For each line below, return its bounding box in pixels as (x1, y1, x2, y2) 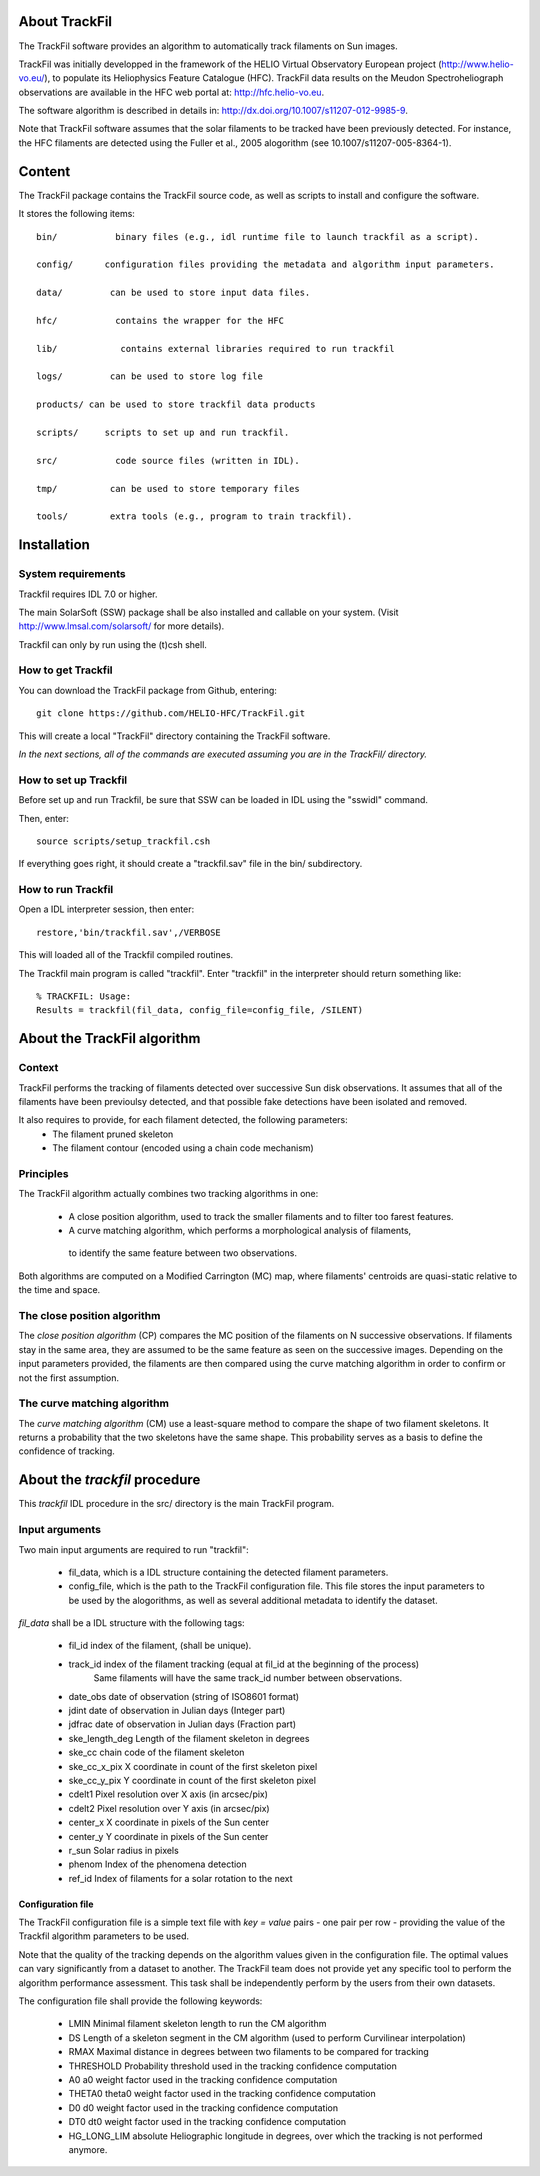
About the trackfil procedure (18, 1471, 201, 1489)
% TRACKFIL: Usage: (36, 991, 132, 1002)
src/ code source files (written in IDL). (36, 455, 300, 466)
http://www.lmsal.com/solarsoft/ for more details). (18, 620, 225, 632)
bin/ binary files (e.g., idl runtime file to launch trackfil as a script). (36, 231, 480, 242)
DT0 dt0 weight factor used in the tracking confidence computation (68, 2116, 347, 2128)
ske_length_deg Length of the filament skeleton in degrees (68, 1732, 310, 1744)
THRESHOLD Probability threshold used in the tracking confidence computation (68, 2060, 397, 2072)
